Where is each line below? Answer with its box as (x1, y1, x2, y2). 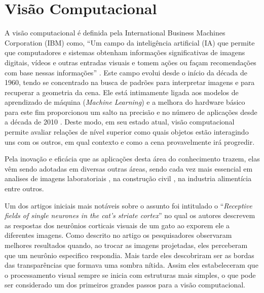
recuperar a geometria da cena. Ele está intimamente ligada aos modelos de (5, 87, 239, 97)
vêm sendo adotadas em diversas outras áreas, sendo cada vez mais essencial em (5, 163, 253, 174)
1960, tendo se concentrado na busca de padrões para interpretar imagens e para (5, 77, 255, 88)
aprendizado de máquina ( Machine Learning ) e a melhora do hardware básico (5, 97, 245, 107)
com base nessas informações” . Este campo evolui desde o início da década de (5, 67, 248, 77)
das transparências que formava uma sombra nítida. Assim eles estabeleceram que (5, 260, 258, 270)
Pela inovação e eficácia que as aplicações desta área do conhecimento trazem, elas (5, 153, 260, 164)
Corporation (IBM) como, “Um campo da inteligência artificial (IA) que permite (5, 37, 255, 48)
